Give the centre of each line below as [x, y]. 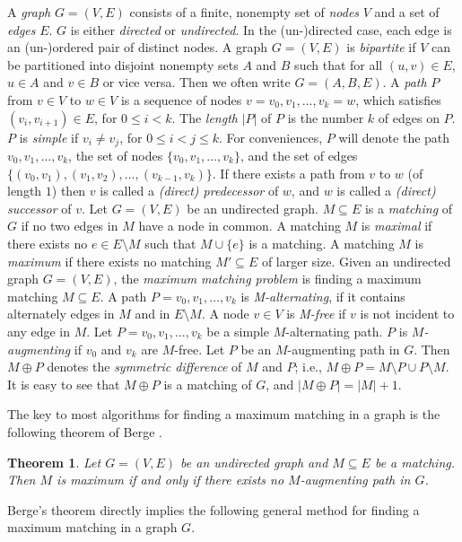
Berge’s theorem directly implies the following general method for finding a [214, 509]
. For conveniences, [271, 137]
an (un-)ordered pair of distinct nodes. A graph [138, 47]
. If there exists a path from [288, 173]
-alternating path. [334, 331]
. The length [205, 117]
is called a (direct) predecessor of [189, 191]
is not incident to [407, 314]
